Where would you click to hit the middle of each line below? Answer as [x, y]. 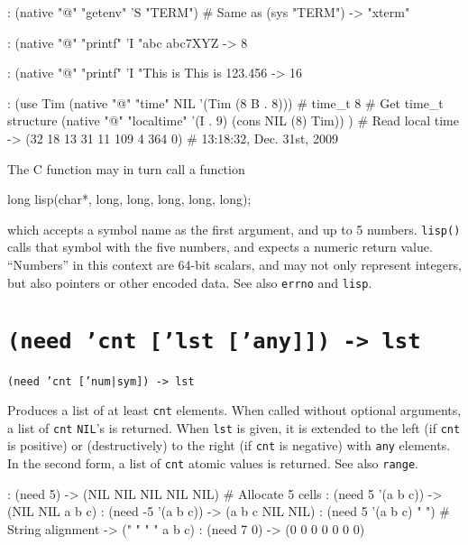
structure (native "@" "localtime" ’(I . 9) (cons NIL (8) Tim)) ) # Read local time [234, 120]
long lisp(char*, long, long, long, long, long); [129, 199]
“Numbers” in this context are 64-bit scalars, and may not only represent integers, [234, 264]
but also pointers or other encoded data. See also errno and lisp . [190, 282]
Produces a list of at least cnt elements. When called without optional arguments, [234, 410]
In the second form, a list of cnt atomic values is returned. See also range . [213, 463]
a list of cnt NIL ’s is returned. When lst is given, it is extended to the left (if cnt [234, 427]
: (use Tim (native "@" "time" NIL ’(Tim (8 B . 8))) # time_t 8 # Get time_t [225, 102]
